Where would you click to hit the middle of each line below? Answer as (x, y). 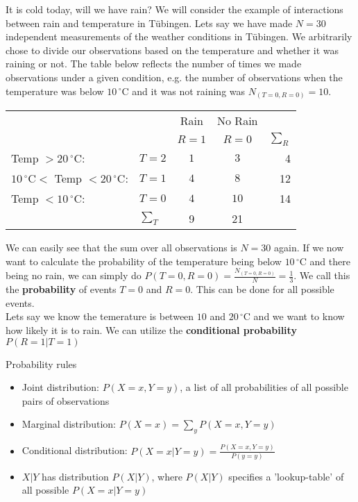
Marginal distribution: (69, 424)
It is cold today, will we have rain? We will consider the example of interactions (174, 9)
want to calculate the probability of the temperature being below (144, 261)
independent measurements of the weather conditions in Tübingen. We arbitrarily (179, 36)
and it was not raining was (189, 91)
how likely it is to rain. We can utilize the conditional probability (151, 330)
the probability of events (61, 289)
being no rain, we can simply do (74, 275)
